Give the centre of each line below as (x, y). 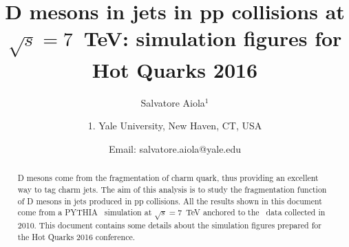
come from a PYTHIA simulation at (85, 212)
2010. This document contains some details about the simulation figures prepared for (169, 225)
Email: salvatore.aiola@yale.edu (175, 149)
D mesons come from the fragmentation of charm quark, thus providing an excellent (168, 178)
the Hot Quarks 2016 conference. (76, 236)
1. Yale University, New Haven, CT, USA (175, 126)
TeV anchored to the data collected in (256, 212)
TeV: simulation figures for (213, 38)
